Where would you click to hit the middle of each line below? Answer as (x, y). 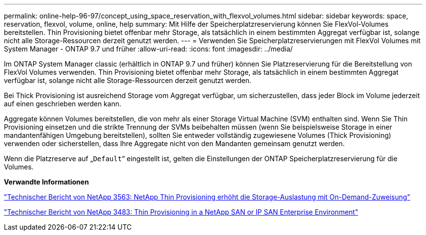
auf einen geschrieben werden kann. (63, 104)
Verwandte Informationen (46, 182)
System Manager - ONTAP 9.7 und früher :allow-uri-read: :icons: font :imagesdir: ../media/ (148, 49)
